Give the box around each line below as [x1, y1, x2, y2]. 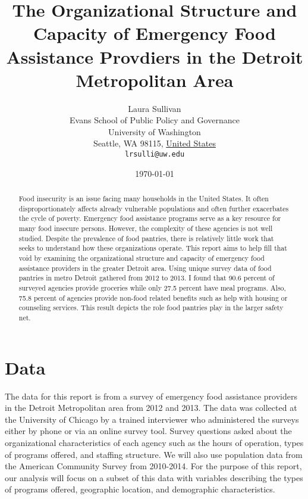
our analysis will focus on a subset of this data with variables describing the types [5, 471, 303, 484]
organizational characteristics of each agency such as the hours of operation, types [5, 436, 304, 448]
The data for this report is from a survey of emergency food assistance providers [5, 389, 297, 402]
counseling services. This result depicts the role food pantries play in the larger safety [18, 302, 284, 313]
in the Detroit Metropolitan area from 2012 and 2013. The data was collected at [5, 401, 297, 414]
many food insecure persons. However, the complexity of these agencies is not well [18, 223, 273, 233]
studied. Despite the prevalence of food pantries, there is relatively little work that [18, 233, 274, 243]
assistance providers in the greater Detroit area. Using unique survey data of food [18, 263, 272, 273]
